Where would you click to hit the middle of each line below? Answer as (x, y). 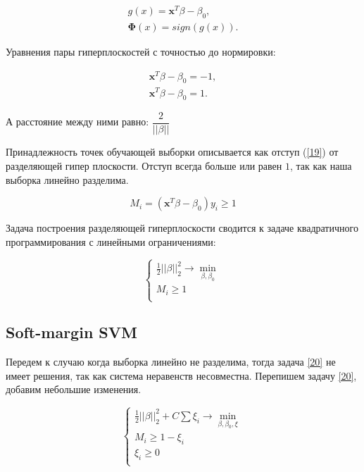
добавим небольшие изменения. (74, 389)
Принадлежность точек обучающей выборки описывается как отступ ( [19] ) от (172, 152)
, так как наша (321, 166)
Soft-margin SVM (71, 332)
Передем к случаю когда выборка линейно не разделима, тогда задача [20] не (171, 362)
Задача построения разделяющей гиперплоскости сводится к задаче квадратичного (182, 228)
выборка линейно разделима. (67, 179)
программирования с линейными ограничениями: (111, 241)
